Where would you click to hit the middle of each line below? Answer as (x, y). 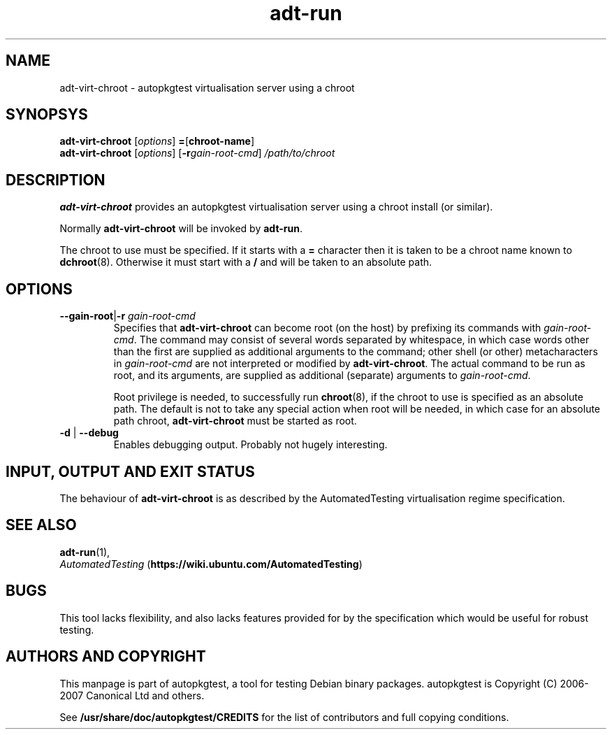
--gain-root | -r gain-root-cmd (127, 316)
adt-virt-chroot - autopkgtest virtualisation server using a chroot (207, 87)
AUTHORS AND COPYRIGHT (106, 657)
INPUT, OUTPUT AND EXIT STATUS (130, 471)
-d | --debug (89, 433)
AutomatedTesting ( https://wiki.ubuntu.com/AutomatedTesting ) (211, 564)
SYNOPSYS (47, 115)
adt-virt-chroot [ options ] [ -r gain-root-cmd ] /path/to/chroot (197, 153)
